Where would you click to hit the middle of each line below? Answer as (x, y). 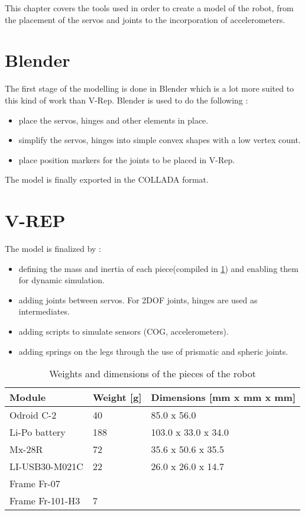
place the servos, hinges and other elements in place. (113, 120)
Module (28, 397)
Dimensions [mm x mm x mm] (223, 397)
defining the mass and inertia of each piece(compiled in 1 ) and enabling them (158, 268)
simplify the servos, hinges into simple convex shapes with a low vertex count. (160, 140)
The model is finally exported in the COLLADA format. (107, 179)
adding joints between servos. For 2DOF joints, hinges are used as (138, 299)
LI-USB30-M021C (46, 467)
